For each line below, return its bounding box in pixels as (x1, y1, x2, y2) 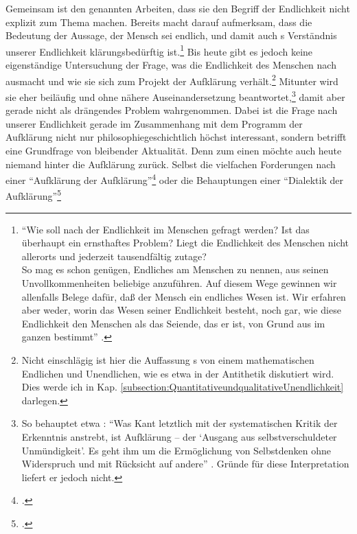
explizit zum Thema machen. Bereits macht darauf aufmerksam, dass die (5, 14, 312, 29)
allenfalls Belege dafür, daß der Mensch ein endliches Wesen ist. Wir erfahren (21, 289, 346, 303)
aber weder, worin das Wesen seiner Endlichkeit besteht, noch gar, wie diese (21, 303, 341, 317)
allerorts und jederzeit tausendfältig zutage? (21, 248, 207, 263)
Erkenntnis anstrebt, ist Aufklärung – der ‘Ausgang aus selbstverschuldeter (21, 429, 337, 443)
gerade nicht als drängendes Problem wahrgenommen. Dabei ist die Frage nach (5, 103, 338, 117)
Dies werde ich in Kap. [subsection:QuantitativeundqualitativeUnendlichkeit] (21, 380, 344, 394)
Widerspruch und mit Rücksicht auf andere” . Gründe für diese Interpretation (21, 456, 349, 471)
